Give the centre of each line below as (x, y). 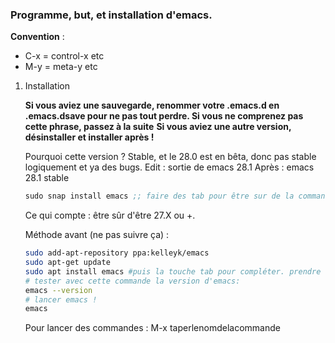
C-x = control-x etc (64, 56)
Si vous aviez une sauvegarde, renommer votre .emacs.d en (152, 105)
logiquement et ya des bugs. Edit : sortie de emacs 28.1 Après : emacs (169, 167)
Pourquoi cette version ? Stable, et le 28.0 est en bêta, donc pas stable (170, 157)
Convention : (37, 37)
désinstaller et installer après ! (89, 137)
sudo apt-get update (67, 263)
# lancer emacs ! (61, 299)
